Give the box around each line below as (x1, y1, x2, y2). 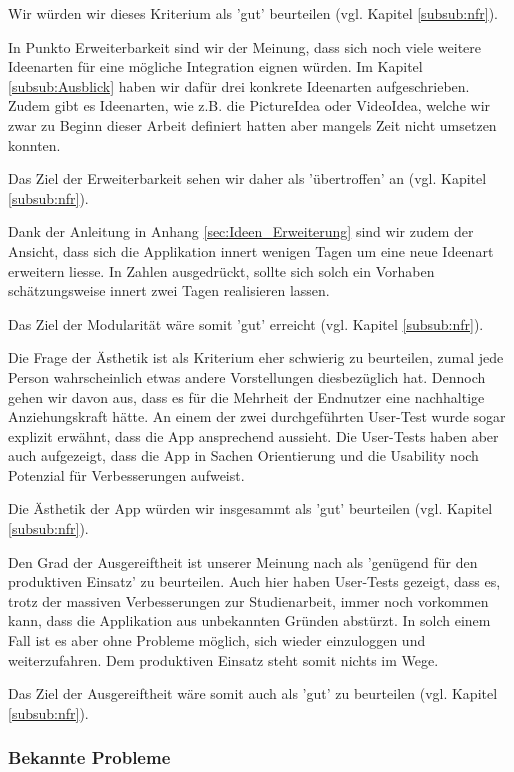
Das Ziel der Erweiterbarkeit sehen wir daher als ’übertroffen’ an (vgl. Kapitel (8, 168, 487, 189)
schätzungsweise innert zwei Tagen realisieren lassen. (8, 280, 330, 301)
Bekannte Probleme (8, 745, 171, 770)
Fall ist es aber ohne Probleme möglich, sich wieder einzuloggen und (8, 630, 426, 651)
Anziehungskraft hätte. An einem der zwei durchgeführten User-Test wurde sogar (8, 406, 506, 427)
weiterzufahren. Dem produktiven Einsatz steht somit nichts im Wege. (8, 649, 439, 670)
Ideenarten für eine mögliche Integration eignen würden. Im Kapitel (8, 56, 423, 77)
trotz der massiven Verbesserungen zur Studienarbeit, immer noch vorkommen (8, 590, 489, 611)
